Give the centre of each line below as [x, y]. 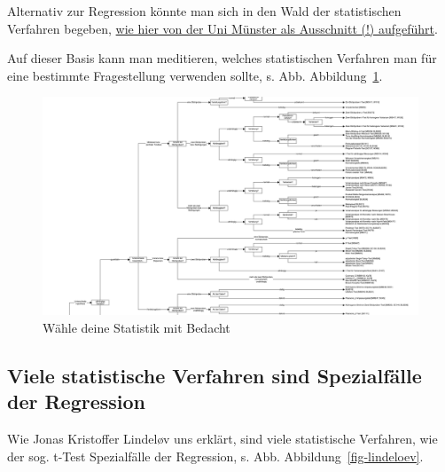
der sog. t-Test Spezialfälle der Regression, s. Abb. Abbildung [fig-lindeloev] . [215, 456]
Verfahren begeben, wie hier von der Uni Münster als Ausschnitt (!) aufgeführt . [222, 28]
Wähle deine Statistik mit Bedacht [137, 327]
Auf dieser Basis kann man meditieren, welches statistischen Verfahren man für [222, 58]
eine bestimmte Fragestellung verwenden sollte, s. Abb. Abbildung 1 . [195, 75]
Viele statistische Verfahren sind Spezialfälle [215, 375]
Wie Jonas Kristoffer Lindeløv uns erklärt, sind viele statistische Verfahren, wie [222, 439]
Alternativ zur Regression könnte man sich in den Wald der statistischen [204, 11]
